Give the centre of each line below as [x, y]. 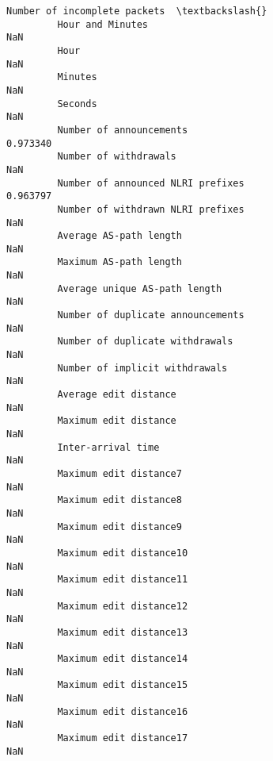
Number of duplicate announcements [151, 315]
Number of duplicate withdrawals [145, 342]
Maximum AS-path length [119, 262]
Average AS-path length [119, 236]
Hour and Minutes [102, 24]
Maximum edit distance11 [123, 580]
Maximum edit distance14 [123, 659]
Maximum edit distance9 [119, 527]
